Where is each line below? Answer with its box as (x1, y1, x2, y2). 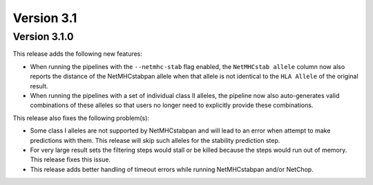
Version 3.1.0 (12, 30, 74, 43)
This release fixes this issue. (30, 155, 111, 164)
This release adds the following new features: (12, 50, 143, 58)
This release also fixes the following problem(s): (12, 114, 150, 122)
